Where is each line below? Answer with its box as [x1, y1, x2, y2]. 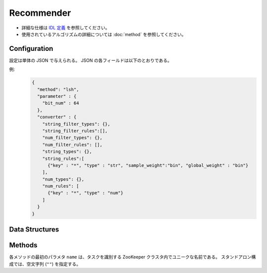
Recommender [9, 7, 71, 18]
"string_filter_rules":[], [42, 128, 108, 133]
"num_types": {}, [42, 176, 85, 182]
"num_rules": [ [42, 183, 79, 189]
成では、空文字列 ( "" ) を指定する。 [9, 261, 81, 267]
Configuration [9, 44, 53, 53]
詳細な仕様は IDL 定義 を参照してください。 [21, 25, 110, 31]
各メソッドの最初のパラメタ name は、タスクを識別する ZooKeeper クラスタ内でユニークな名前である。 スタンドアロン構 [9, 254, 256, 260]
